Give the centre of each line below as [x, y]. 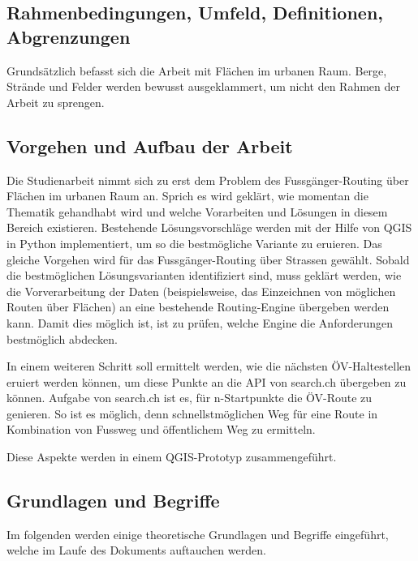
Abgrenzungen [69, 36]
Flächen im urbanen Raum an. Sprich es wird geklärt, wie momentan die [187, 196]
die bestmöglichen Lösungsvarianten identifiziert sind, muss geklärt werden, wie [204, 275]
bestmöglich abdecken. [62, 338]
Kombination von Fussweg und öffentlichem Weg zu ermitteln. [161, 429]
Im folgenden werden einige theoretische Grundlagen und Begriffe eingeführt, [198, 534]
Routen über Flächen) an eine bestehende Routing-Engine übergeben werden [198, 307]
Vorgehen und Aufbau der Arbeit [150, 146]
